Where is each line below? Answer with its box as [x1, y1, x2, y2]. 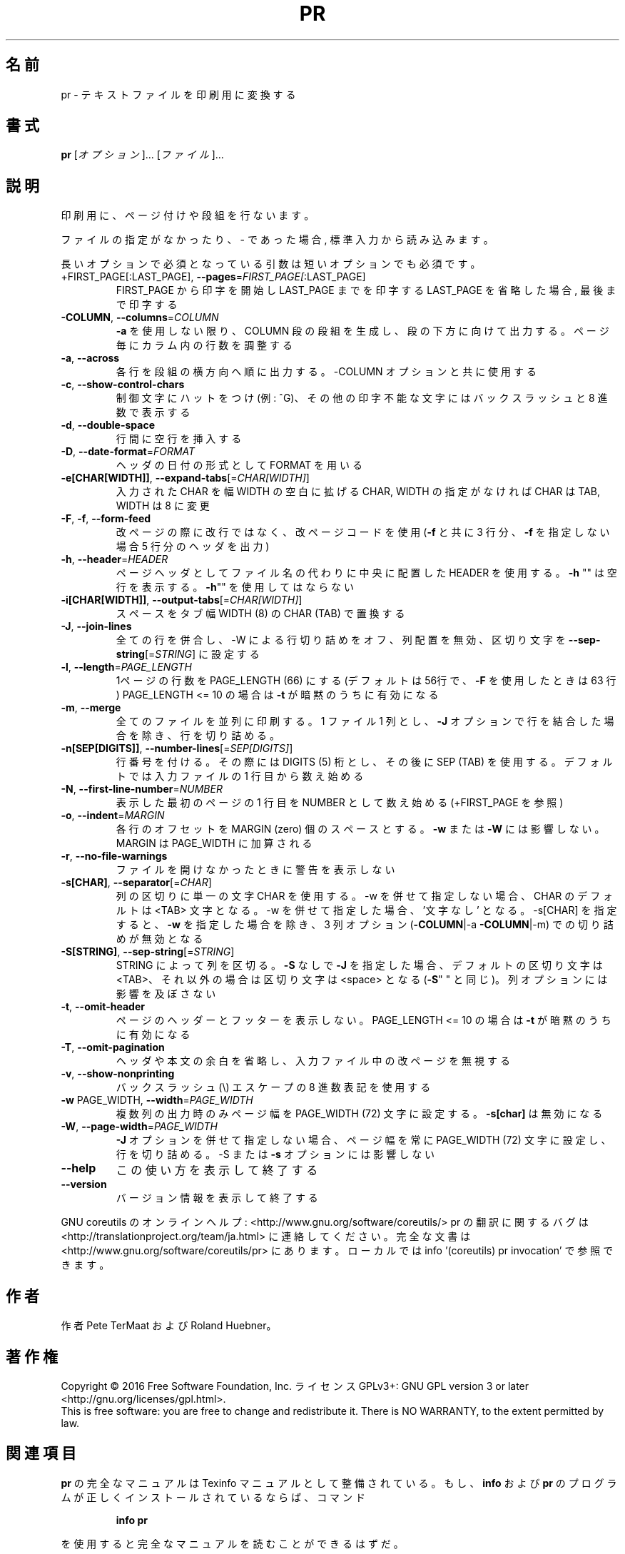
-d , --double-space [61, 419, 155, 432]
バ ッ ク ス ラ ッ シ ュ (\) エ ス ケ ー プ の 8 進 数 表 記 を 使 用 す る [116, 1081, 431, 1094]
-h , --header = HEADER [61, 553, 168, 566]
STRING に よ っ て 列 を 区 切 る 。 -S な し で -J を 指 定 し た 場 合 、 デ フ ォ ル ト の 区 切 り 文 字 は [116, 959, 603, 972]
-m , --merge [61, 701, 121, 714]
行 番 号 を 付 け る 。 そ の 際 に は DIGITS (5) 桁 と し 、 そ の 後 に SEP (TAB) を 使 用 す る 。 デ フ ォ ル [116, 756, 613, 768]
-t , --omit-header [61, 1000, 145, 1013]
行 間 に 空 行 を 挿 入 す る [116, 432, 242, 445]
